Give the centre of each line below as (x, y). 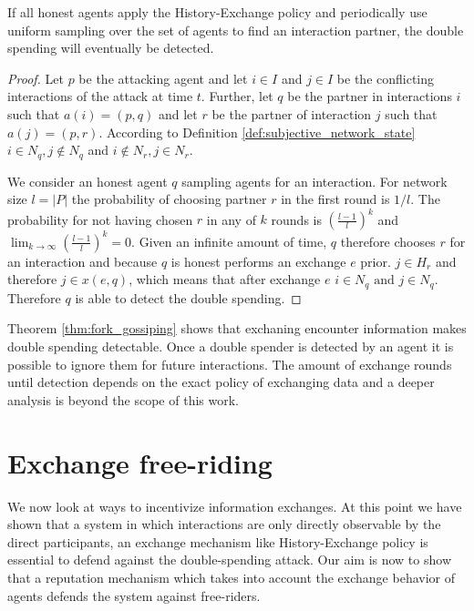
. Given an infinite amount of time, (229, 241)
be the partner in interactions (370, 96)
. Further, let (237, 96)
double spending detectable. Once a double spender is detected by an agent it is (231, 346)
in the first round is (335, 199)
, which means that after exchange (225, 279)
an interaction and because (82, 261)
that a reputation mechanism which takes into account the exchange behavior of (231, 577)
